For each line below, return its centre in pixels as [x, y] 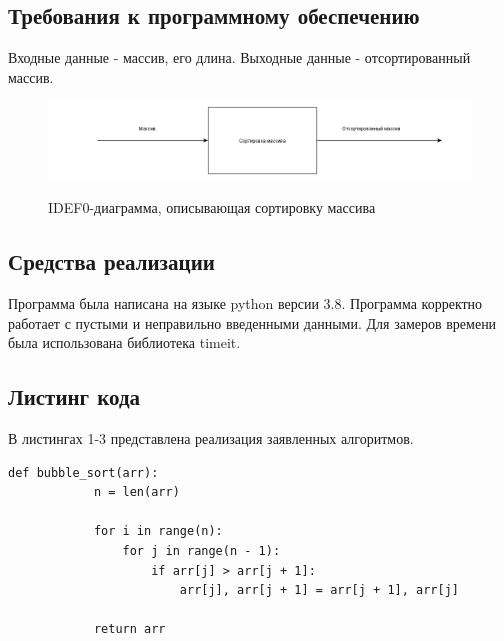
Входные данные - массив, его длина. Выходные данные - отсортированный [239, 57]
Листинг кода [74, 396]
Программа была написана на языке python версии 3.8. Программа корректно [245, 303]
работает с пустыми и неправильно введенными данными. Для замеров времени [252, 322]
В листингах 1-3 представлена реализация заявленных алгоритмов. [211, 438]
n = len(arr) [136, 492]
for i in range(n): [158, 531]
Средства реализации [111, 261]
